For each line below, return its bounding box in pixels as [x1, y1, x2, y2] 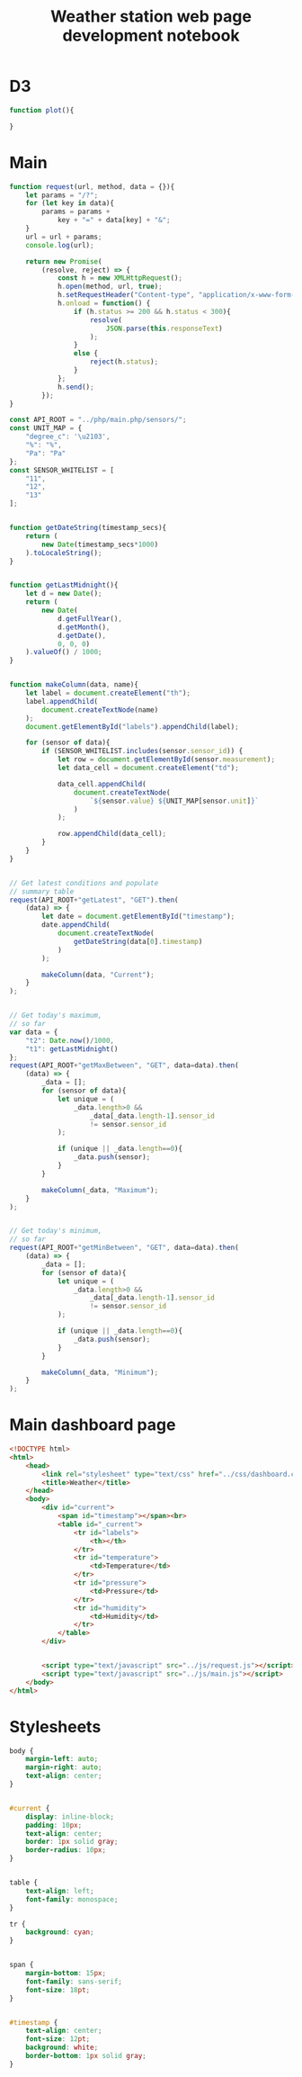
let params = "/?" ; [25, 191, 99, 200]
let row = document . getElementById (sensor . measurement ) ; [57, 755, 276, 764]
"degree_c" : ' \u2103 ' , [25, 432, 111, 442]
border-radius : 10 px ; [25, 1846, 106, 1855]
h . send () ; [57, 382, 94, 391]
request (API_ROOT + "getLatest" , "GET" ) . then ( [9, 895, 179, 904]
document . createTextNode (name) [41, 705, 159, 715]
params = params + [41, 207, 111, 217]
